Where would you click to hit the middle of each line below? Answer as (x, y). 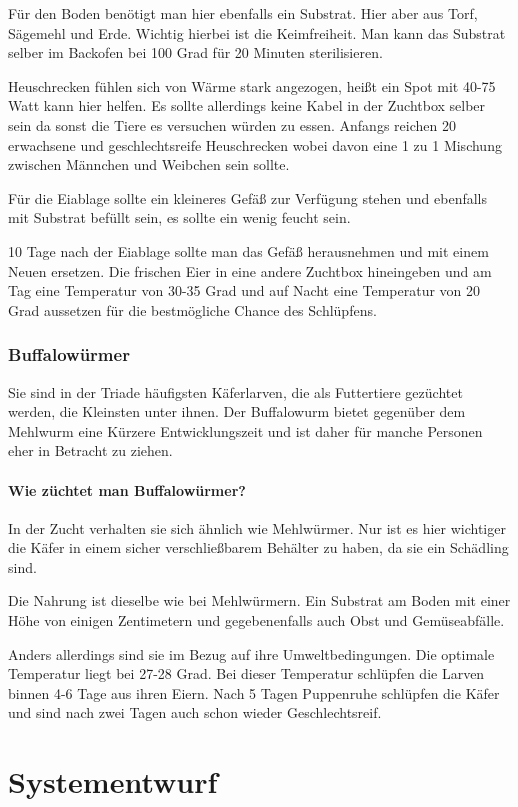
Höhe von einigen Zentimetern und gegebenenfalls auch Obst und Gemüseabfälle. (256, 620)
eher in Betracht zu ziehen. (90, 450)
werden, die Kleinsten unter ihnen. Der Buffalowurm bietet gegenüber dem (237, 411)
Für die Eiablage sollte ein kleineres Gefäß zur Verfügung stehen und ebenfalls (248, 197)
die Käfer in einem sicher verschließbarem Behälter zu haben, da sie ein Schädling (258, 547)
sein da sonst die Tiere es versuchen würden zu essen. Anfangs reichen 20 (232, 124)
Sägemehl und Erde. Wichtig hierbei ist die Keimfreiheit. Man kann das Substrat (257, 32)
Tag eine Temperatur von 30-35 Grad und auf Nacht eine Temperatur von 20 (244, 290)
